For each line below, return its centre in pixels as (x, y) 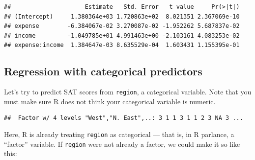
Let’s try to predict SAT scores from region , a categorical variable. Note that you (128, 92)
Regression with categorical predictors (103, 71)
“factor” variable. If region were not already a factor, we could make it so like (122, 144)
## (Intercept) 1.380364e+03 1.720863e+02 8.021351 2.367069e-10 (122, 16)
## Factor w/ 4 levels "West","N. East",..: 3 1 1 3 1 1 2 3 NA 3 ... (124, 118)
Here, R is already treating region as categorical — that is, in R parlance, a (119, 134)
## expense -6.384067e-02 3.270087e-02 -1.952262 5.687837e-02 (122, 26)
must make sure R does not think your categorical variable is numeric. (110, 101)
